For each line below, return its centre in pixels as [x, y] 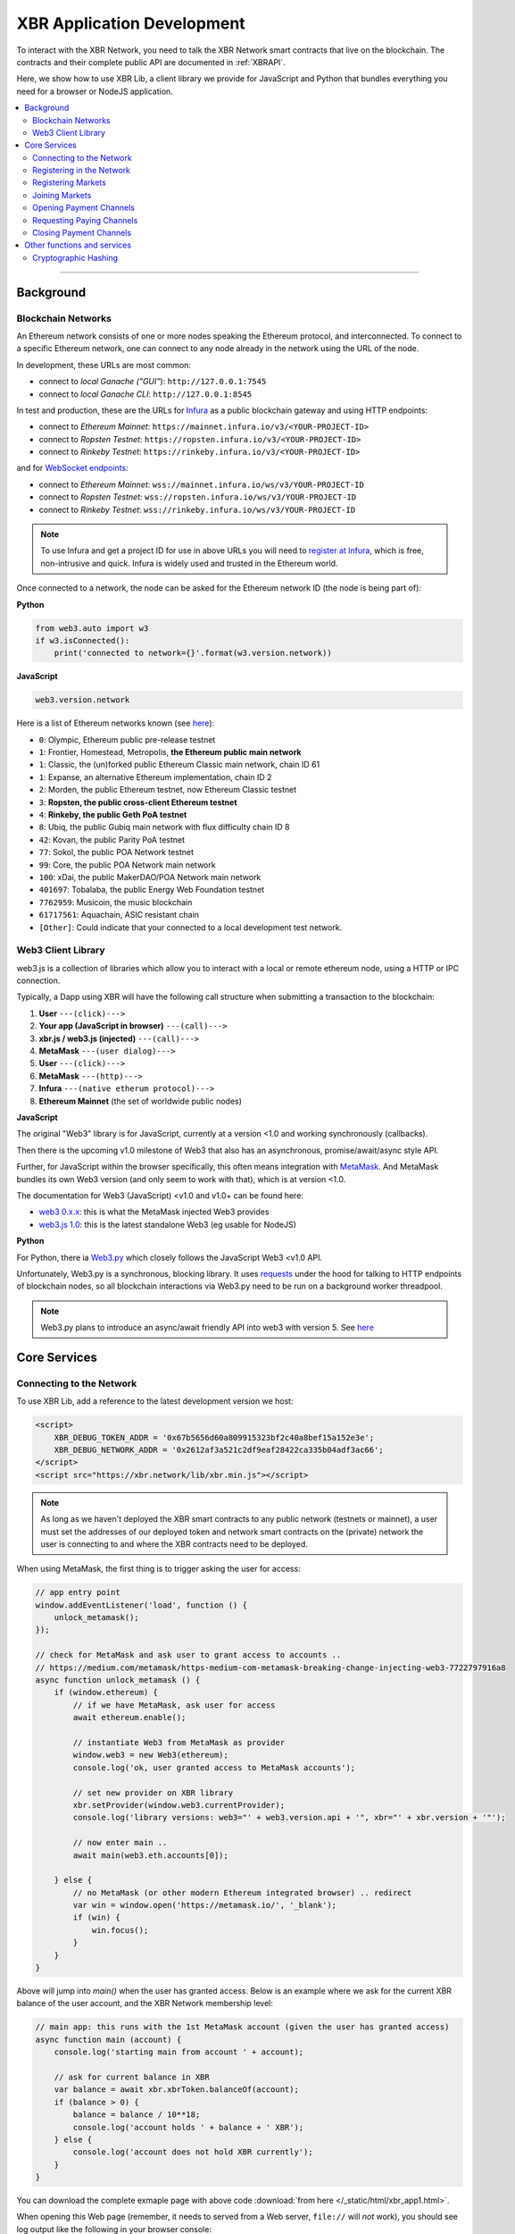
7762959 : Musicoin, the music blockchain [116, 902]
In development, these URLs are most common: [104, 365]
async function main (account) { [108, 2039]
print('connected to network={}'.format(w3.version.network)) [193, 653]
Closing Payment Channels [82, 233]
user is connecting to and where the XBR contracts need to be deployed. [174, 1544]
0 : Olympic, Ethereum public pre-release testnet [127, 739]
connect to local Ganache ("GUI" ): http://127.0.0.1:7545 [153, 382]
